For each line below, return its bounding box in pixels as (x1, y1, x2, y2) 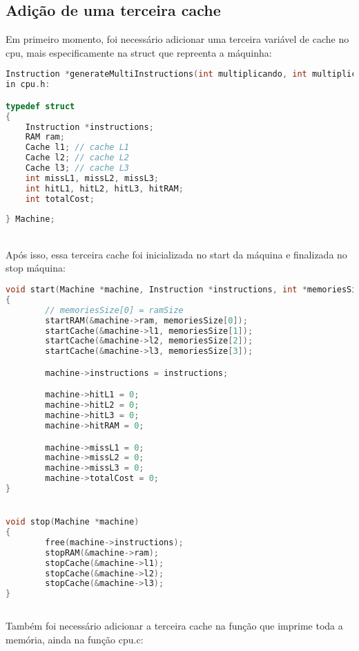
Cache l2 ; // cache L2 (25, 153, 129, 163)
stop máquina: (6, 261, 66, 275)
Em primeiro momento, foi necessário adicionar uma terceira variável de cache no (6, 32, 349, 46)
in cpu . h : (6, 79, 50, 90)
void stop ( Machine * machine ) (6, 517, 139, 527)
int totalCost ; (25, 194, 95, 204)
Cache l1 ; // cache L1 (25, 142, 129, 153)
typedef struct (6, 101, 75, 111)
